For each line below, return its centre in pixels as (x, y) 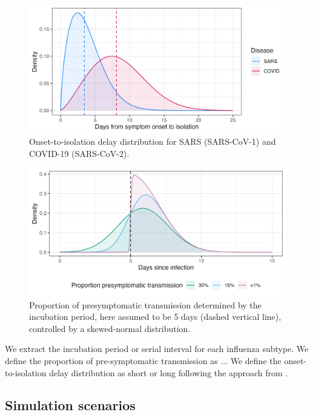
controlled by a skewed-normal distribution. (110, 328)
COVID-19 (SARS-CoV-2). (79, 153)
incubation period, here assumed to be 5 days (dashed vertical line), (155, 317)
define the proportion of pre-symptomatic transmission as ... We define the (143, 360)
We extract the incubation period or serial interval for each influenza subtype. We (157, 349)
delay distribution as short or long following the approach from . (169, 372)
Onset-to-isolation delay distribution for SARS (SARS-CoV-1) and (153, 141)
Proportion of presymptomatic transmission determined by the (145, 304)
